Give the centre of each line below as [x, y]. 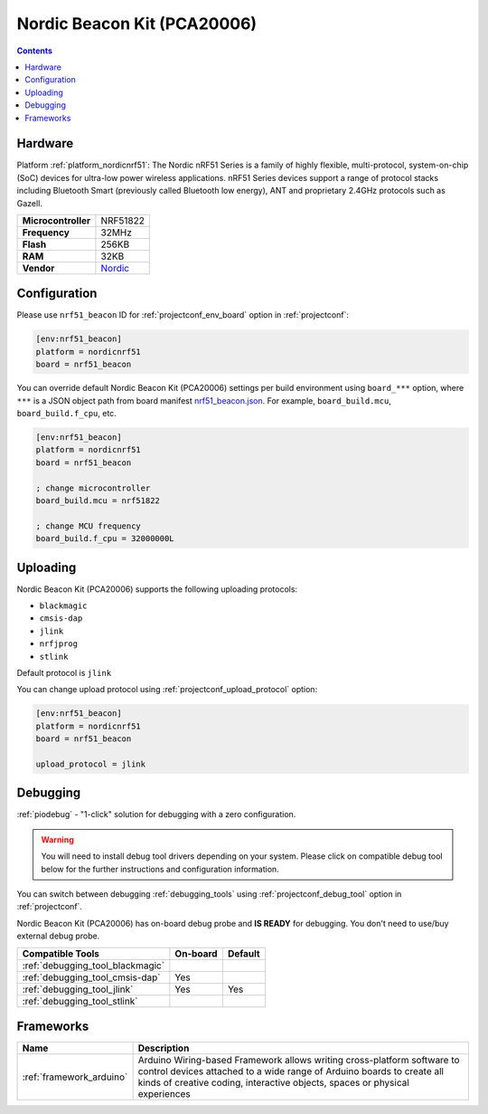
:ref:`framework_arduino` [75, 1077]
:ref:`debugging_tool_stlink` [80, 1001]
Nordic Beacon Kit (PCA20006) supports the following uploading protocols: [157, 589]
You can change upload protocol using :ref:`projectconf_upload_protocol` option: [167, 690]
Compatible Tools [61, 953]
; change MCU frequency [89, 526]
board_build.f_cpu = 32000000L [105, 539]
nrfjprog [59, 644]
